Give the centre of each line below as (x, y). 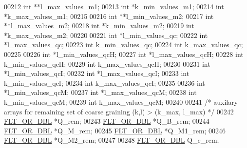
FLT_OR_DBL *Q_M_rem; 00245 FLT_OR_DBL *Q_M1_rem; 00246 (115, 130)
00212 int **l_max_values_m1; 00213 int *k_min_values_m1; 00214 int (114, 6)
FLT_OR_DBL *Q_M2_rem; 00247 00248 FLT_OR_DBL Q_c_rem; (112, 140)
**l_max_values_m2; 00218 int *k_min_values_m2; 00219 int (99, 26)
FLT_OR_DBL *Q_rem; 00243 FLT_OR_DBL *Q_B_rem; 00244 (107, 121)
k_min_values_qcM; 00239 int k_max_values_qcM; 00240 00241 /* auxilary (121, 102)
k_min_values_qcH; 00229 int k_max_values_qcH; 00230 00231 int (107, 64)
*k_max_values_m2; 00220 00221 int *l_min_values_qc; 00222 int (106, 35)
